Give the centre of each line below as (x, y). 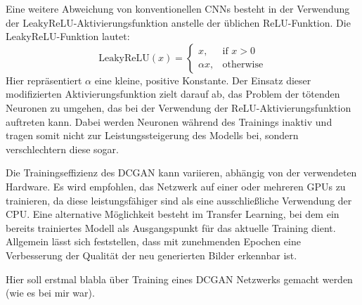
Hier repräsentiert (44, 80)
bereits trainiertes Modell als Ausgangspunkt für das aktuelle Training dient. (171, 227)
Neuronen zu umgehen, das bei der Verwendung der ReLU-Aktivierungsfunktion (179, 107)
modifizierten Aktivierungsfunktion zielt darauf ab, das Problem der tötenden (173, 94)
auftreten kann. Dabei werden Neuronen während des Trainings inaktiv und (169, 121)
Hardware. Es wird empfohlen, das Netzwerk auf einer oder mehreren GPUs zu (176, 186)
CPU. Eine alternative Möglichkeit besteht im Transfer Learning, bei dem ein (173, 214)
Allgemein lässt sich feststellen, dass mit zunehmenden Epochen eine (153, 241)
